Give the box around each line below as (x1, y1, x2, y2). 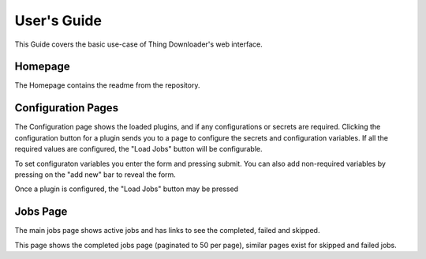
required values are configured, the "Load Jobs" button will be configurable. (14, 145, 263, 154)
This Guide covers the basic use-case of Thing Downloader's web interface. (14, 39, 263, 49)
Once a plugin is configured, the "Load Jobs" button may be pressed (14, 184, 239, 193)
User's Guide (14, 12, 103, 29)
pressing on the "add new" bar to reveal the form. (14, 170, 177, 179)
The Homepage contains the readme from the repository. (14, 81, 200, 90)
